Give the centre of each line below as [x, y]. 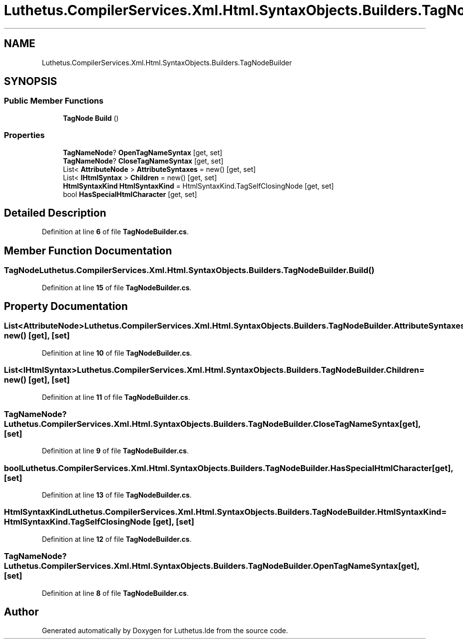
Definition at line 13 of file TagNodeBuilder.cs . [117, 495]
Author [21, 612]
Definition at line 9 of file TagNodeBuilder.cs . [115, 451]
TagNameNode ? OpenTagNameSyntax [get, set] [143, 152]
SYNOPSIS [31, 82]
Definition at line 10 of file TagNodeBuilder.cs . [117, 353]
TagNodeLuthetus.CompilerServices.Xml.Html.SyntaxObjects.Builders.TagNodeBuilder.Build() [189, 270]
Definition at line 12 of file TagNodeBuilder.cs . [117, 539]
